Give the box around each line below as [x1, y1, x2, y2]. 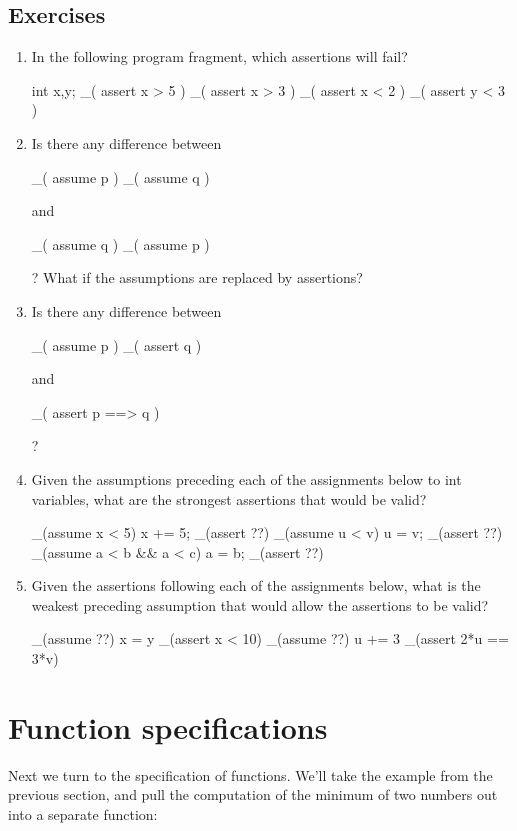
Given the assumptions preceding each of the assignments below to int [31, 468, 462, 489]
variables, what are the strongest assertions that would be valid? [31, 488, 427, 509]
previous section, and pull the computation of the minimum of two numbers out [8, 784, 498, 805]
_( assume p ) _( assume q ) [31, 166, 210, 187]
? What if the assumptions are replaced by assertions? [31, 267, 363, 288]
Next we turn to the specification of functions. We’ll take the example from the [8, 764, 493, 785]
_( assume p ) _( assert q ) [31, 334, 202, 355]
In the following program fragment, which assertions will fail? [31, 46, 408, 67]
